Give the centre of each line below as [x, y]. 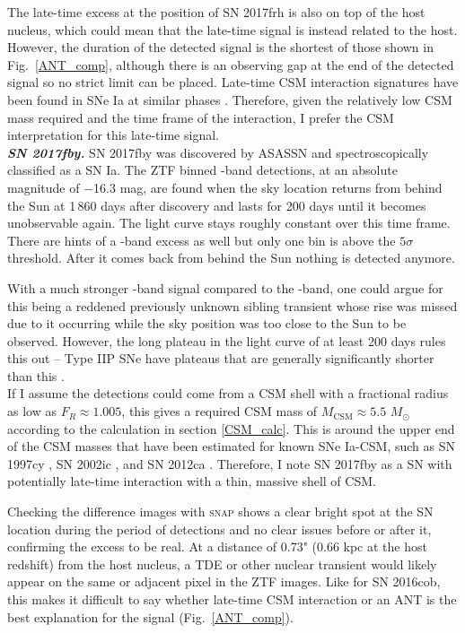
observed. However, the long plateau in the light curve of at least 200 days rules [227, 340]
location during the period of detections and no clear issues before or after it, [219, 529]
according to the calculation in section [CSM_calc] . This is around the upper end [231, 428]
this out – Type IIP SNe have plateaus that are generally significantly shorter [221, 358]
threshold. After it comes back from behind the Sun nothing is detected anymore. [231, 258]
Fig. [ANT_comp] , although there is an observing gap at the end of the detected [231, 64]
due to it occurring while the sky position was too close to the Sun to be [207, 323]
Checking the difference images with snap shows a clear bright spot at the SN [220, 512]
